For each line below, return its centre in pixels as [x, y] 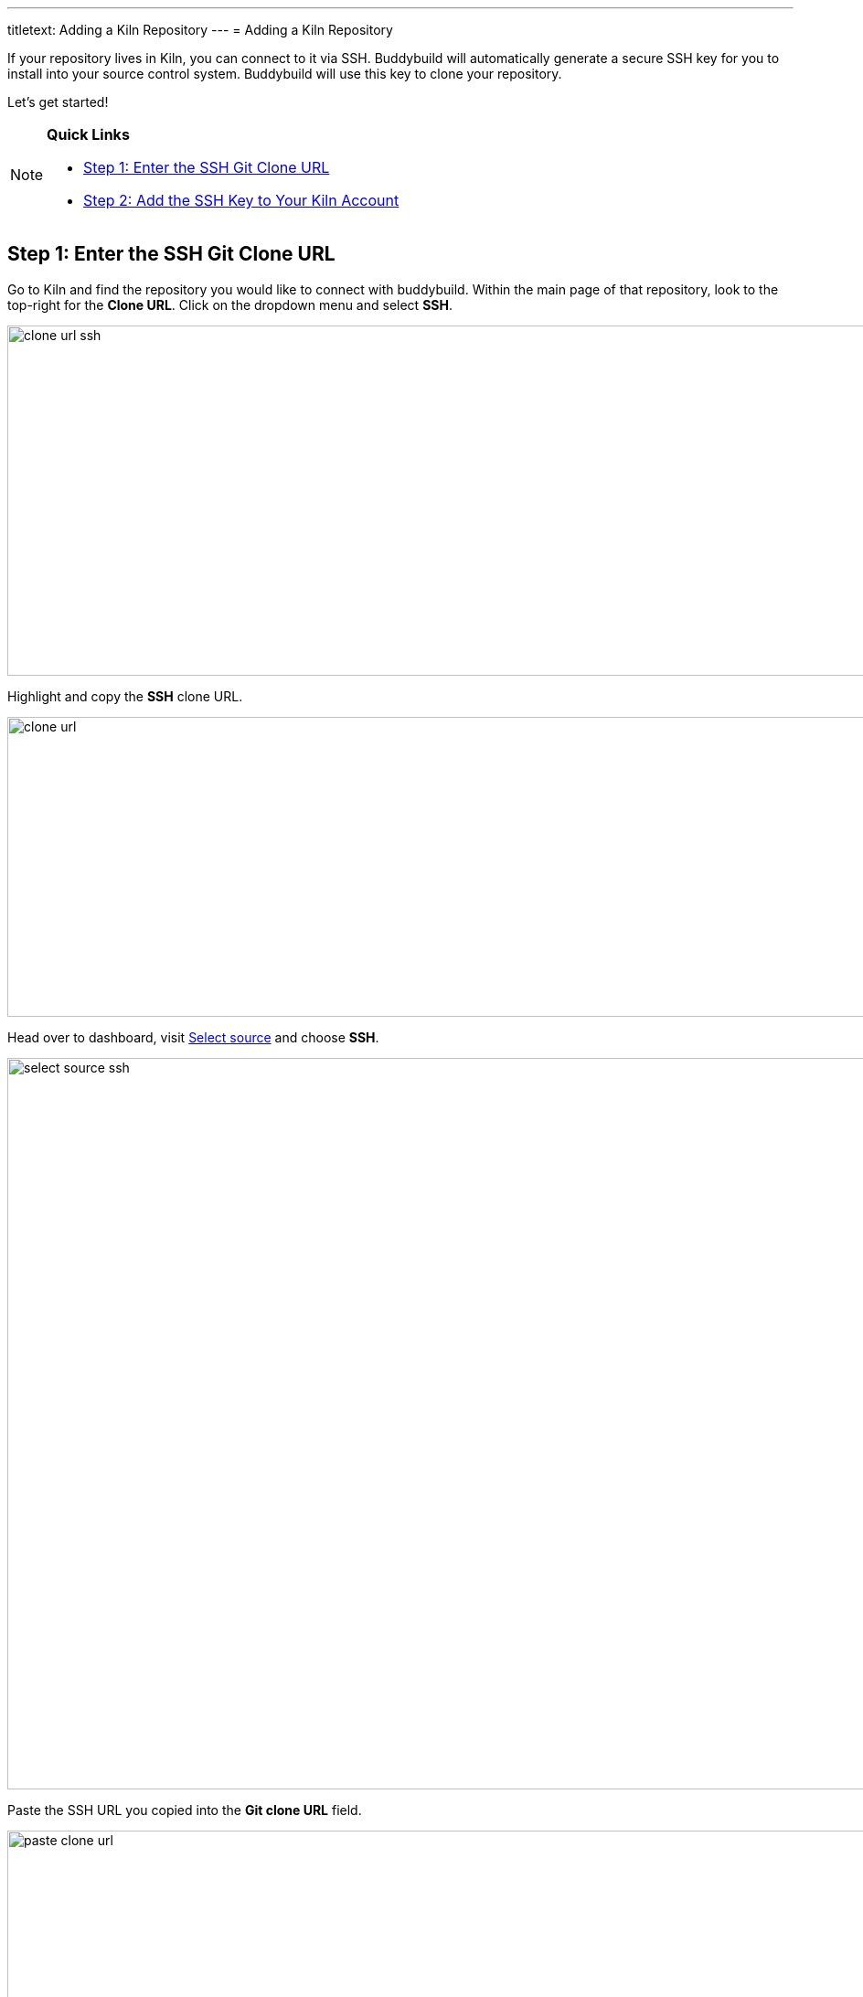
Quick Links [88, 134]
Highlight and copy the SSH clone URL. [125, 696]
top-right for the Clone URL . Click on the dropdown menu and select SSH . [230, 304]
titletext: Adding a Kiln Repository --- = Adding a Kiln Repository [200, 30]
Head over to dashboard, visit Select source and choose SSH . [193, 1037]
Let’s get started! [58, 102]
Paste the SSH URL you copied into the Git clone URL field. [185, 1810]
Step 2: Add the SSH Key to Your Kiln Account [241, 200]
